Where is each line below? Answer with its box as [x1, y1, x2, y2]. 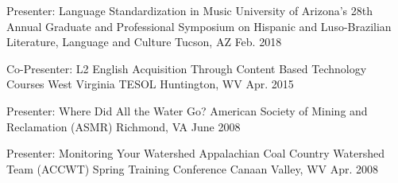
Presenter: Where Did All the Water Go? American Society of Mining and [6, 102, 368, 119]
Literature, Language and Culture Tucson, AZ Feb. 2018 [6, 33, 282, 50]
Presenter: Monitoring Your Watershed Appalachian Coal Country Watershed [6, 145, 385, 162]
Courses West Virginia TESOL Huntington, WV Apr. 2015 [6, 76, 294, 92]
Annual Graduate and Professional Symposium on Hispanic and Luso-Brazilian [6, 18, 392, 34]
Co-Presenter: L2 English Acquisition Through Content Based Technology [6, 60, 367, 76]
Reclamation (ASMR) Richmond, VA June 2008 [6, 118, 241, 134]
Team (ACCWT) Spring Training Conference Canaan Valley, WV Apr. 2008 [6, 160, 379, 177]
